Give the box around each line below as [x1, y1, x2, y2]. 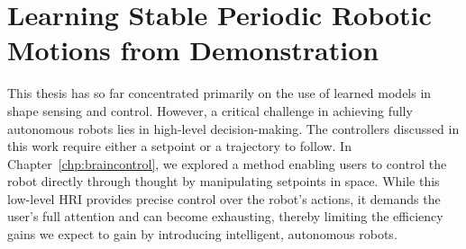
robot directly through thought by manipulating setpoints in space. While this [7, 172, 440, 191]
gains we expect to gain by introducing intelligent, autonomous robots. [7, 225, 397, 244]
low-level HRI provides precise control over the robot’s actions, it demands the [7, 189, 441, 208]
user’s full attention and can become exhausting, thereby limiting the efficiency [7, 207, 443, 226]
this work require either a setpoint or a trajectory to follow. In [7, 137, 352, 156]
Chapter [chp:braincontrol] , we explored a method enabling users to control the [7, 154, 447, 173]
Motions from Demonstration [7, 31, 379, 68]
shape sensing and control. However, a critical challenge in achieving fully [7, 101, 413, 120]
